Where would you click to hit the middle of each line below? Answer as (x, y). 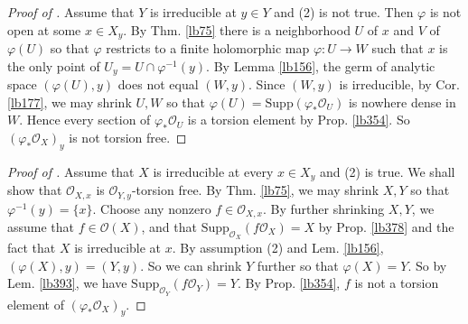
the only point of (54, 65)
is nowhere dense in (402, 102)
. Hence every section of (85, 120)
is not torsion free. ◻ (128, 137)
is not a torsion (397, 283)
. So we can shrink (191, 265)
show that (35, 190)
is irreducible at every (213, 171)
